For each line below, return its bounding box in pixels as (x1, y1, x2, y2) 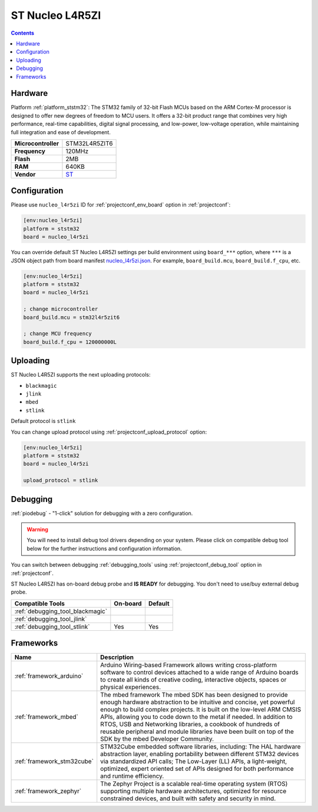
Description (100, 653, 134, 661)
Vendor (14, 170, 36, 178)
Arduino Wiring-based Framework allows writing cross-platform (100, 661, 277, 669)
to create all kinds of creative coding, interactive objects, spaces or (100, 675, 287, 684)
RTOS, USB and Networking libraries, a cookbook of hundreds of (100, 720, 280, 728)
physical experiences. (100, 683, 161, 691)
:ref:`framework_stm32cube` (14, 757, 94, 766)
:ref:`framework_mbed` (14, 713, 79, 721)
